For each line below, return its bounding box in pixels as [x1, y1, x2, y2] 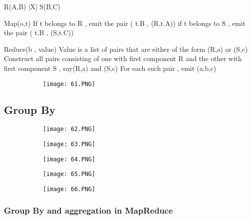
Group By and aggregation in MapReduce [4, 204, 173, 216]
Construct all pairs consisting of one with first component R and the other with [4, 53, 242, 64]
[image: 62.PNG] [43, 126, 96, 133]
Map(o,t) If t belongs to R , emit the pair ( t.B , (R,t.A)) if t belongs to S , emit [4, 18, 246, 28]
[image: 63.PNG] [43, 141, 96, 148]
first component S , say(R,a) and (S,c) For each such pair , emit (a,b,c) [4, 63, 216, 73]
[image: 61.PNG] [43, 80, 96, 88]
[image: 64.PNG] [43, 155, 96, 163]
